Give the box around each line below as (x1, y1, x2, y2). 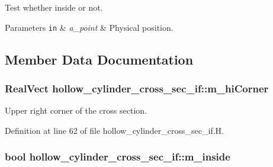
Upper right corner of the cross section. (5, 104, 147, 117)
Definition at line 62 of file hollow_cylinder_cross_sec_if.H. (5, 124, 224, 136)
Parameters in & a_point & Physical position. (5, 21, 174, 33)
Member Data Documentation (5, 50, 194, 68)
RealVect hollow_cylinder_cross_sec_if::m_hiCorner (5, 81, 269, 95)
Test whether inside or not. (5, 1, 103, 13)
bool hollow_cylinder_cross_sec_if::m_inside (5, 149, 230, 164)
